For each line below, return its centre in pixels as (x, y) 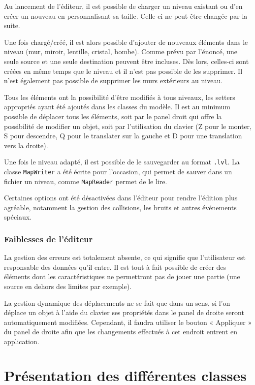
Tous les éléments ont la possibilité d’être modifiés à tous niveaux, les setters (120, 97)
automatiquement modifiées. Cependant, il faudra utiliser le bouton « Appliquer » (128, 322)
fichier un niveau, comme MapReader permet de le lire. (86, 181)
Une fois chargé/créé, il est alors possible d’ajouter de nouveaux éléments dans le (126, 42)
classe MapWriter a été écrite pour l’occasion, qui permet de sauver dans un (118, 171)
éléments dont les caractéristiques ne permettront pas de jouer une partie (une (122, 276)
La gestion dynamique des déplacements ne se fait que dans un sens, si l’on (117, 303)
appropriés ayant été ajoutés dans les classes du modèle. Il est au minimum (117, 107)
